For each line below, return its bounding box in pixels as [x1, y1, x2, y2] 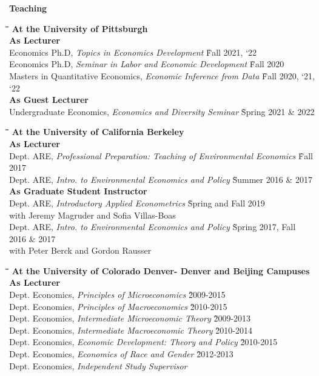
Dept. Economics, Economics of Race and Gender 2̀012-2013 [9, 348, 233, 360]
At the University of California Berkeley [12, 125, 184, 138]
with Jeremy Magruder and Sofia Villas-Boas [9, 208, 176, 221]
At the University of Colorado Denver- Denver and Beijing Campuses [12, 264, 310, 277]
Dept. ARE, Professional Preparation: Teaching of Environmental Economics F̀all [9, 149, 313, 162]
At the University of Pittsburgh [12, 22, 148, 35]
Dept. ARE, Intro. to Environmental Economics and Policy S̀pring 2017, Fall [9, 220, 296, 233]
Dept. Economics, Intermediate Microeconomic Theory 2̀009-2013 [9, 312, 251, 325]
